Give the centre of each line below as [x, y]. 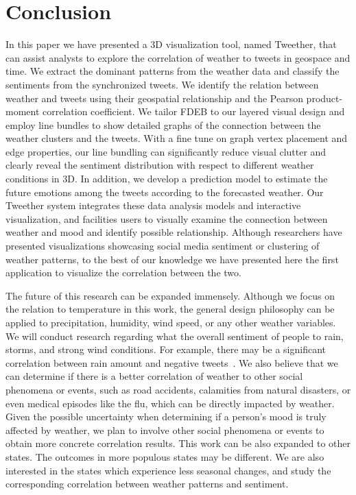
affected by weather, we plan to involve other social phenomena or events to [165, 430]
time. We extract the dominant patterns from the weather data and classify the [173, 71]
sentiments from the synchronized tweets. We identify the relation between [162, 84]
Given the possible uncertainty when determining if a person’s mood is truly [166, 416]
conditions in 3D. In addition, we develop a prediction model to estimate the [167, 179]
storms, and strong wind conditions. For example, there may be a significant [166, 349]
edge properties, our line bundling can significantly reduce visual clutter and [166, 151]
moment [23, 111]
